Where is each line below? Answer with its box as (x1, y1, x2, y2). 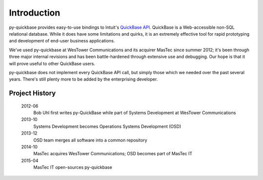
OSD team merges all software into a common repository (33, 137, 148, 143)
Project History (9, 89, 56, 98)
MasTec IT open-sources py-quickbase (33, 164, 113, 170)
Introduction (9, 7, 60, 18)
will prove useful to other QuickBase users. (9, 60, 95, 66)
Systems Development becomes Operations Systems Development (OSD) (33, 123, 181, 129)
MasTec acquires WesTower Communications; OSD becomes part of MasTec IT (33, 151, 192, 157)
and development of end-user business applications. (9, 38, 115, 44)
